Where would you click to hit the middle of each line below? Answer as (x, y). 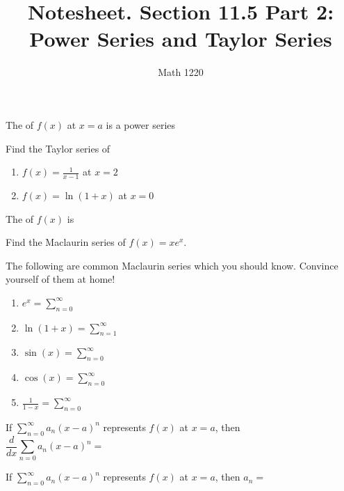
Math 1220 (181, 72)
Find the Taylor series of (58, 148)
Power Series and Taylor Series (181, 39)
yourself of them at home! (60, 279)
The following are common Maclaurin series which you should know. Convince (172, 265)
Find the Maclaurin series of (66, 242)
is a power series (141, 124)
